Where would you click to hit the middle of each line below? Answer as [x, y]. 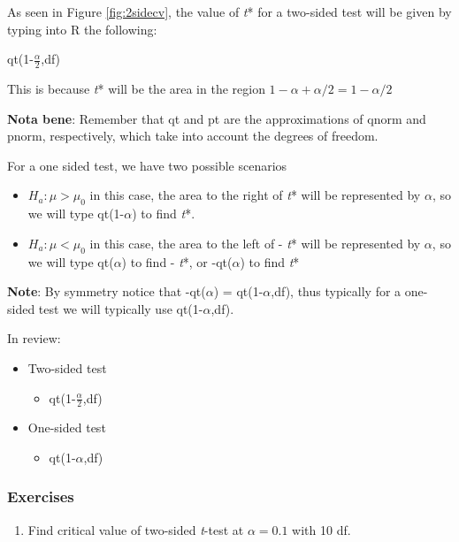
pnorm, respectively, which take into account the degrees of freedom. [193, 136]
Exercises [41, 496]
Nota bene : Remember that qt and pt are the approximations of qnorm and [217, 118]
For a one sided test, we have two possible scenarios [147, 165]
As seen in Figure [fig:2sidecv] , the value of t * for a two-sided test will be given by [229, 11]
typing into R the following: [82, 29]
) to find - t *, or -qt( [177, 261]
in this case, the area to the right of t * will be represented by [255, 195]
